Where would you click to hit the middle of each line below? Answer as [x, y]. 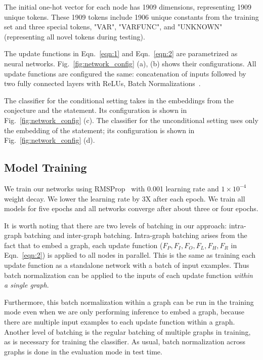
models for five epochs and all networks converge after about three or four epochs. [131, 208]
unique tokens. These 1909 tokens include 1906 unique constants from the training [131, 16]
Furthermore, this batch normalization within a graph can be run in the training [129, 302]
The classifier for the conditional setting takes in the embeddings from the [119, 100]
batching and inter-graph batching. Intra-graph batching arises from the [136, 235]
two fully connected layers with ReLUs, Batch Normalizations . [102, 83]
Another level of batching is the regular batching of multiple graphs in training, [127, 331]
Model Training [46, 167]
